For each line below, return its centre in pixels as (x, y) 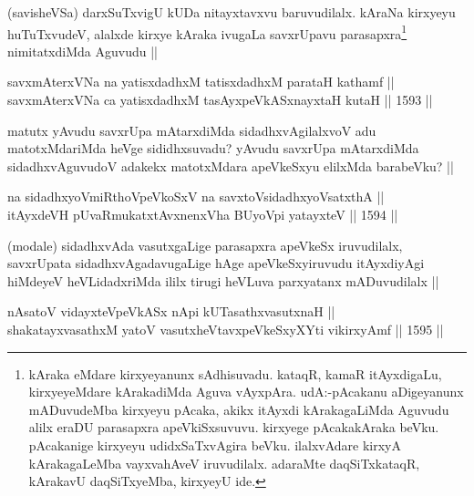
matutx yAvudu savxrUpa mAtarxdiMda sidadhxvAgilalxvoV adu (192, 130)
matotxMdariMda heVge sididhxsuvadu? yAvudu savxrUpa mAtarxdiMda (213, 148)
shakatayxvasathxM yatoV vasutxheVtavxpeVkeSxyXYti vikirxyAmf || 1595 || (226, 329)
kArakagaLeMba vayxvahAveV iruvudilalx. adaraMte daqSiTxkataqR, (224, 463)
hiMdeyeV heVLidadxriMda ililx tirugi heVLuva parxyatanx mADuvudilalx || (223, 280)
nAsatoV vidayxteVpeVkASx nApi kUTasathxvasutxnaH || (171, 311)
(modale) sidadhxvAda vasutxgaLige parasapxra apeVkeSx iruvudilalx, (205, 245)
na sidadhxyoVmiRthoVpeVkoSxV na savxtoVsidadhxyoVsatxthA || (196, 196)
